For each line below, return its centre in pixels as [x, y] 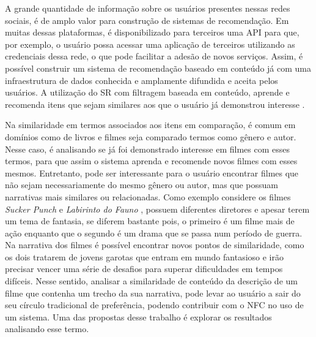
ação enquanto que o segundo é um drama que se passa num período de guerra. [154, 233]
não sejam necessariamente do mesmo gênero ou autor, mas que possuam [142, 185]
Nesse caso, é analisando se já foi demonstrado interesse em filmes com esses [147, 149]
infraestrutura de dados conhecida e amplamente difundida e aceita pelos [141, 80]
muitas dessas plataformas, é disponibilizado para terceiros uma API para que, [152, 32]
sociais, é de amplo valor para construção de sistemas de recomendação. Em [147, 20]
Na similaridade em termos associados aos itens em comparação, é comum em [150, 125]
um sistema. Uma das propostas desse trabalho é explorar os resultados [138, 316]
